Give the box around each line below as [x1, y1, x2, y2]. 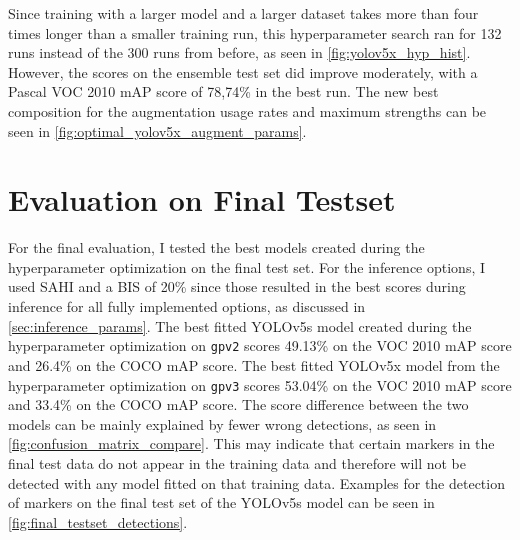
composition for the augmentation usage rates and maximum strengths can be [8, 100, 487, 121]
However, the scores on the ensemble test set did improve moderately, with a [8, 61, 478, 82]
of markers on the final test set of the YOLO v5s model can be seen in [8, 492, 435, 513]
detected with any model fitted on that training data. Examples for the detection [8, 472, 505, 493]
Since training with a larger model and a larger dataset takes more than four [8, 3, 479, 23]
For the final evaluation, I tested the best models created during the [8, 237, 425, 258]
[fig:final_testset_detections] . [8, 511, 188, 532]
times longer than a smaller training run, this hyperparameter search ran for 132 [8, 22, 502, 43]
